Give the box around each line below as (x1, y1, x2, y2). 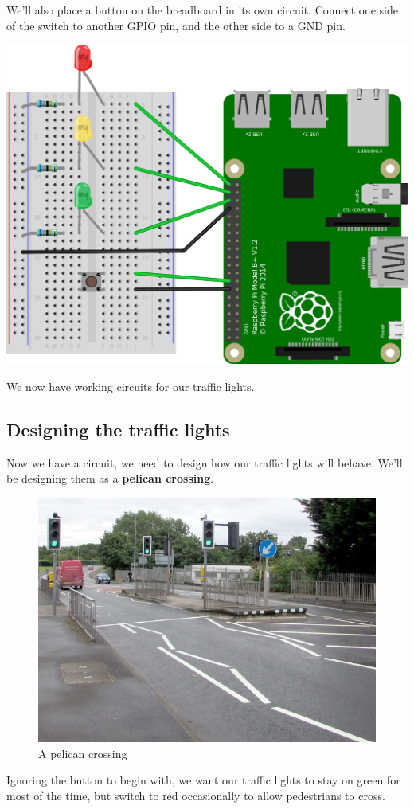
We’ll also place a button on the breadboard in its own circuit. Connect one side (6, 2, 398, 18)
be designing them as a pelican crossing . (6, 470, 214, 487)
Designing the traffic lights (6, 416, 230, 441)
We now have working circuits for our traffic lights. (6, 377, 255, 394)
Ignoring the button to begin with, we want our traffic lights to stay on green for (6, 772, 400, 788)
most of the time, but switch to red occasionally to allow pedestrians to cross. (6, 788, 385, 804)
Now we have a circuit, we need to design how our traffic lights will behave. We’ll (6, 454, 403, 471)
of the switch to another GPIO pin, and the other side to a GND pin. (6, 17, 346, 33)
